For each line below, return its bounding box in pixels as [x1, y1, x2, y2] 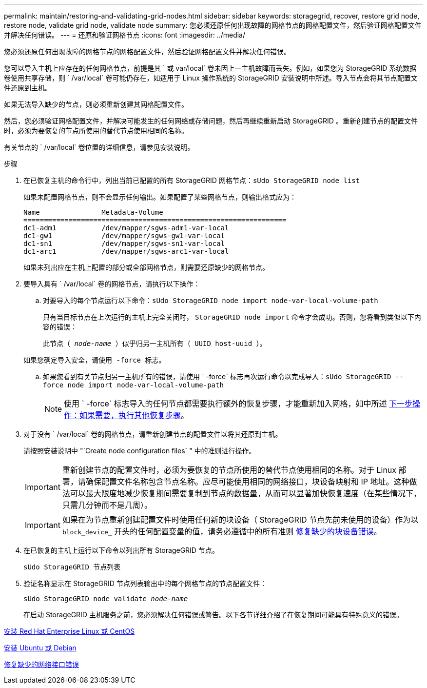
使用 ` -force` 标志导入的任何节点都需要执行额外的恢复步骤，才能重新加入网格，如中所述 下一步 [64, 399, 413, 408]
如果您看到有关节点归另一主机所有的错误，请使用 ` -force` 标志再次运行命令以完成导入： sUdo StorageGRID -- [43, 372, 404, 381]
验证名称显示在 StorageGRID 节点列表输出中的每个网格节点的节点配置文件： [23, 579, 267, 587]
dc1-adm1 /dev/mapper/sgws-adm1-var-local [23, 224, 229, 232]
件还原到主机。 [4, 83, 52, 92]
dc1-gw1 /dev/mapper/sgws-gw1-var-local [23, 232, 225, 240]
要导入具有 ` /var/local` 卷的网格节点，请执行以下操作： [23, 280, 200, 288]
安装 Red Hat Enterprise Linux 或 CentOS [4, 627, 135, 635]
